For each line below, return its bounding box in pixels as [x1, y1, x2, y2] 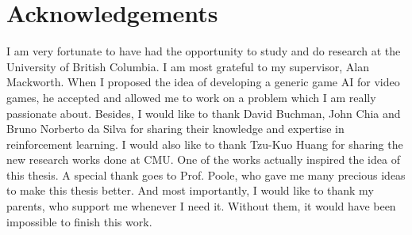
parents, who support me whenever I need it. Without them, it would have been [6, 198, 396, 214]
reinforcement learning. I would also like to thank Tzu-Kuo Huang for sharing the [6, 135, 403, 152]
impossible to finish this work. [6, 213, 152, 229]
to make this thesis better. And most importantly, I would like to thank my [6, 182, 374, 199]
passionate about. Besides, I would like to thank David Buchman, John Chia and [6, 104, 401, 121]
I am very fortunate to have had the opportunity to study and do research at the [6, 43, 401, 59]
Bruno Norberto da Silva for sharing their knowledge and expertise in [6, 120, 345, 137]
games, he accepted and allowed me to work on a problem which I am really [6, 89, 376, 105]
